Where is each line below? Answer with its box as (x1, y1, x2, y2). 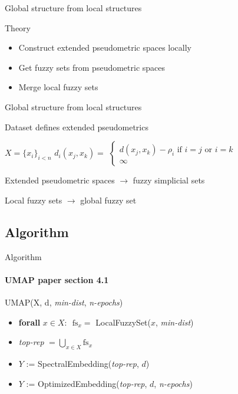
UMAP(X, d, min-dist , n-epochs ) (5, 295, 123, 308)
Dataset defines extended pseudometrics (5, 120, 148, 133)
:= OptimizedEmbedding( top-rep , (26, 377, 147, 389)
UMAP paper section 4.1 (5, 273, 109, 285)
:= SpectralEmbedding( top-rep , (26, 357, 139, 369)
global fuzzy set (80, 193, 137, 206)
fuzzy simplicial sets (133, 174, 205, 186)
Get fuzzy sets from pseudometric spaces (18, 61, 166, 73)
